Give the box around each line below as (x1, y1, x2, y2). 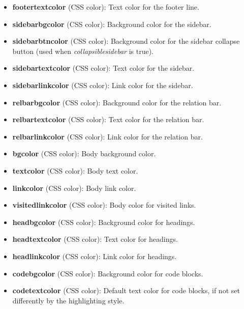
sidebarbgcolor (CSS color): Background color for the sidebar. (12, 18, 211, 29)
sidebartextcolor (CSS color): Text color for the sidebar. (12, 63, 195, 73)
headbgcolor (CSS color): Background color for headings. (12, 216, 195, 227)
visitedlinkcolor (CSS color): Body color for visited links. (12, 200, 196, 210)
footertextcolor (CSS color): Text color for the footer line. (12, 2, 199, 12)
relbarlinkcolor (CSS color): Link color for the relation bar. (12, 131, 203, 142)
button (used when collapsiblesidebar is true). (12, 45, 154, 56)
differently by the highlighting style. (12, 295, 125, 305)
